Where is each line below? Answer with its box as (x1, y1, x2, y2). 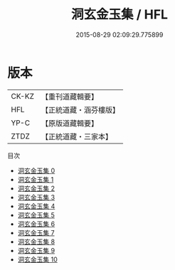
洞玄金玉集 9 (17, 246, 55, 254)
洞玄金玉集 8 (17, 237, 55, 246)
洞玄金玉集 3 (17, 193, 55, 201)
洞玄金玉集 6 (17, 220, 55, 228)
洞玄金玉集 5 (17, 210, 55, 219)
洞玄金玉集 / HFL (70, 6, 169, 23)
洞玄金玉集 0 (17, 166, 55, 175)
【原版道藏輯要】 (41, 118, 98, 128)
